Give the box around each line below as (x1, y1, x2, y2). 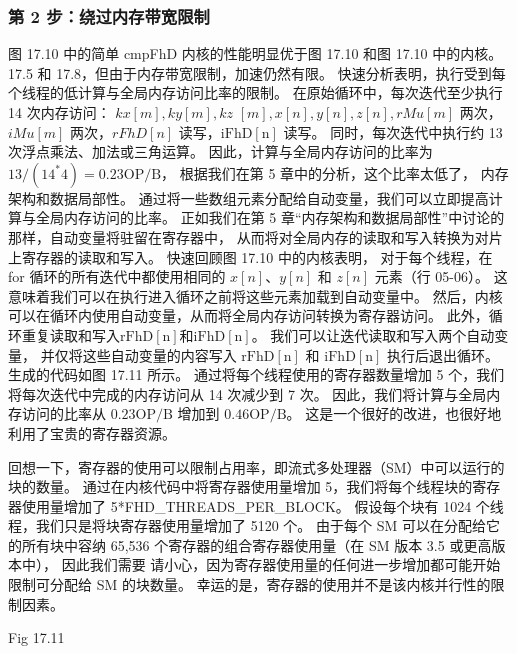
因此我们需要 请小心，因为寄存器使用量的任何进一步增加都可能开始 (61, 554, 501, 575)
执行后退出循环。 (386, 344, 499, 365)
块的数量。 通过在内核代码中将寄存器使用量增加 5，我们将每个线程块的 (8, 476, 473, 497)
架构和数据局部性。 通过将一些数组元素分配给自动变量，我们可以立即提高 (8, 187, 489, 208)
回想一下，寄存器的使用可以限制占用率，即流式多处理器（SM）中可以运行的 (8, 456, 505, 477)
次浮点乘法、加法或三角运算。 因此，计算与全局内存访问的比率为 (8, 141, 433, 162)
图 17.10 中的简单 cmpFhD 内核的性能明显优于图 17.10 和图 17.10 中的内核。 (8, 43, 503, 64)
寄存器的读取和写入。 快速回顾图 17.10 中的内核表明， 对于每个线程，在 (21, 246, 493, 267)
